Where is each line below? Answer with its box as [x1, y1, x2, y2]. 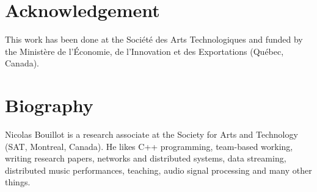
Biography [5, 93, 93, 118]
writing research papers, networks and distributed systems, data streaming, [5, 152, 286, 165]
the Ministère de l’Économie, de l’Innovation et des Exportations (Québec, [5, 44, 284, 57]
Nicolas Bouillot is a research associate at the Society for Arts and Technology [5, 128, 298, 141]
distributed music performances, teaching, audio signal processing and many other [5, 163, 312, 176]
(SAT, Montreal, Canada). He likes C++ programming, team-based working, [5, 140, 293, 152]
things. [5, 176, 31, 188]
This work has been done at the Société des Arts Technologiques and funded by [5, 33, 303, 46]
